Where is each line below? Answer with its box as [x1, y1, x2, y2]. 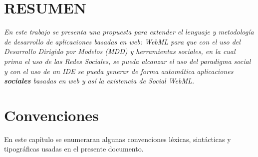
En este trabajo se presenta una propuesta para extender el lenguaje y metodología [4, 26, 254, 37]
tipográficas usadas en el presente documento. [4, 143, 144, 154]
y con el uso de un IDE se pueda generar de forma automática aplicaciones [4, 65, 234, 76]
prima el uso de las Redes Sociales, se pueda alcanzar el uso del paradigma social [4, 55, 251, 66]
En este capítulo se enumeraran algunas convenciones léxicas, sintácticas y [4, 133, 231, 144]
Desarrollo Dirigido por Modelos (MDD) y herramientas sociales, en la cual [4, 46, 236, 56]
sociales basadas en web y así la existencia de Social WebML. [4, 75, 195, 86]
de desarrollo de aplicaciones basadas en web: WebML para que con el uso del [4, 36, 241, 46]
